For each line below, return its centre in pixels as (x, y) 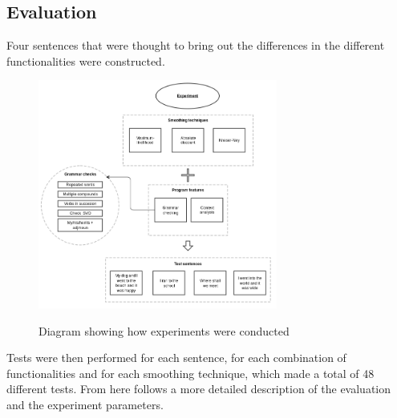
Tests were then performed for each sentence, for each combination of (176, 358)
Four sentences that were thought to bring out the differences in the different (196, 45)
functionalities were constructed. (86, 60)
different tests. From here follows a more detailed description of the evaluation (199, 389)
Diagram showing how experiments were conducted (164, 330)
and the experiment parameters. (85, 404)
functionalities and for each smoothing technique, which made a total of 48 (190, 373)
